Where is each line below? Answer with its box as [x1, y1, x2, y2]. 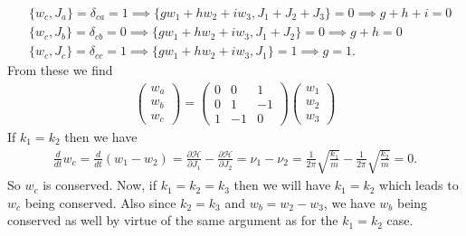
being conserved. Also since [24, 193, 176, 212]
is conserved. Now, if [43, 175, 157, 194]
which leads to [379, 175, 459, 194]
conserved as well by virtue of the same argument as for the [7, 211, 338, 230]
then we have [64, 127, 138, 146]
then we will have [233, 175, 331, 194]
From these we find [7, 61, 113, 80]
